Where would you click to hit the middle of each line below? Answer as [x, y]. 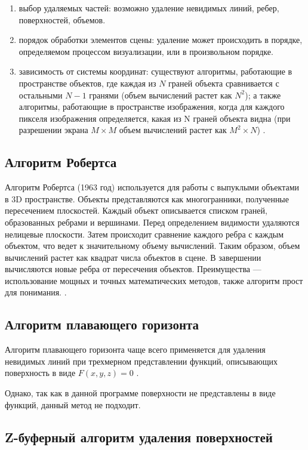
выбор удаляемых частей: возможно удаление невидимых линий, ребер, [149, 8]
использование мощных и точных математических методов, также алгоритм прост [154, 280]
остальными [41, 95]
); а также [263, 95]
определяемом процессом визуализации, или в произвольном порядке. [146, 51]
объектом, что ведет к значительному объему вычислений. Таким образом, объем [153, 246]
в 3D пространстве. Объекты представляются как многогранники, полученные [147, 198]
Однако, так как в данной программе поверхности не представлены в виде [140, 393]
